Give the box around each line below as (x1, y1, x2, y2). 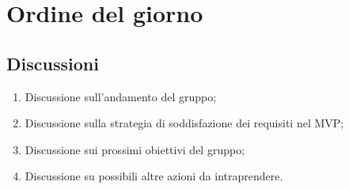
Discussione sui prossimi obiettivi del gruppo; (25, 141, 245, 157)
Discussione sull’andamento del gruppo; (25, 88, 217, 104)
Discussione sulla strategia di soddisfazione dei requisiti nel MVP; (25, 115, 344, 131)
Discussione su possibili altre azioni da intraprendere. (25, 168, 283, 184)
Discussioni (6, 51, 99, 75)
